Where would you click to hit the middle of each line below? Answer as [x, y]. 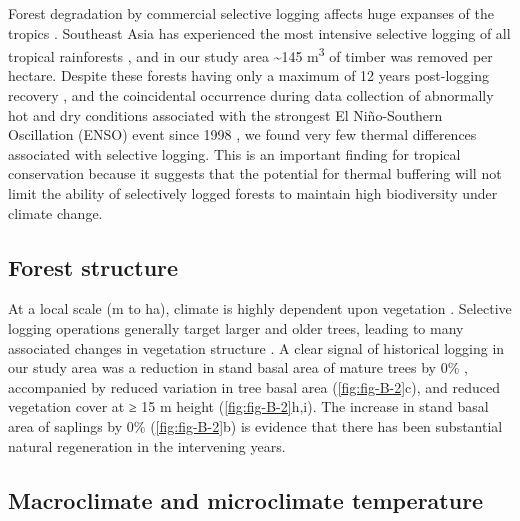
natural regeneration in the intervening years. [147, 445]
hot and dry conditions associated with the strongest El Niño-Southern [225, 114]
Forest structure [93, 266]
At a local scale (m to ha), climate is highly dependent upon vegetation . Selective [260, 308]
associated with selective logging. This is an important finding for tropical [234, 153]
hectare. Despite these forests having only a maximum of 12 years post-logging [249, 75]
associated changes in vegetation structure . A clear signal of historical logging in [256, 347]
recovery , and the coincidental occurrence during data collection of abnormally [251, 95]
